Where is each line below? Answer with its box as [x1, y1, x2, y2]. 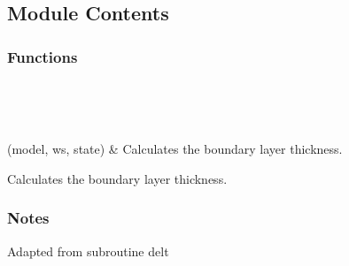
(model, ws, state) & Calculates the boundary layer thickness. [7, 140, 343, 158]
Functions [7, 45, 78, 67]
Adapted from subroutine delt [7, 241, 169, 260]
